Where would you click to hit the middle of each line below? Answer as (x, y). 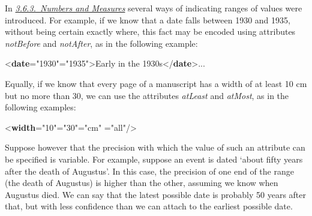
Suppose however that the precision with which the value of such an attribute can (155, 147)
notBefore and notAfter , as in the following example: (101, 43)
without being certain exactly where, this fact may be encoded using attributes (150, 31)
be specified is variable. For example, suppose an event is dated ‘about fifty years (154, 159)
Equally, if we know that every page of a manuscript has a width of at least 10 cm (156, 83)
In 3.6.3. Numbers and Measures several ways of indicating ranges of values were (154, 8)
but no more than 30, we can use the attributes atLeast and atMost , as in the (147, 95)
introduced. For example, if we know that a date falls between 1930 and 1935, (148, 19)
